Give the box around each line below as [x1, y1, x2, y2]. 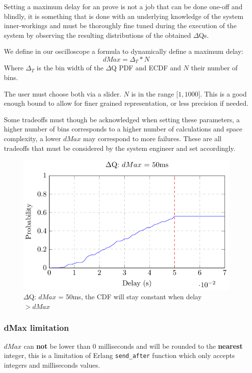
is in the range [131, 88, 174, 98]
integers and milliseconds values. [4, 359, 100, 370]
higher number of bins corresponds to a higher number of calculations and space [4, 124, 243, 134]
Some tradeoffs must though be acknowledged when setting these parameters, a [4, 114, 240, 124]
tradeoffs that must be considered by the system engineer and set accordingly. [4, 143, 235, 153]
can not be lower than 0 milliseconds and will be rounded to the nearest [23, 341, 243, 351]
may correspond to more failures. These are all [83, 133, 222, 143]
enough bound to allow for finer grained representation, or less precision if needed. [4, 98, 249, 108]
